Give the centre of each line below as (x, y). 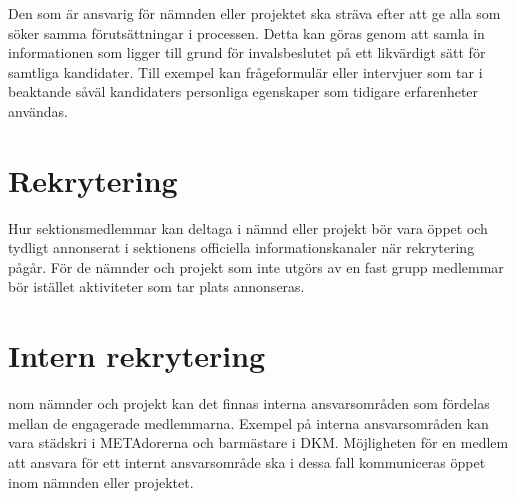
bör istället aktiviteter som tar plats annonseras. (156, 286)
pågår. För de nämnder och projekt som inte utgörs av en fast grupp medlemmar (256, 266)
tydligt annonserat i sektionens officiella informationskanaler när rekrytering (241, 247)
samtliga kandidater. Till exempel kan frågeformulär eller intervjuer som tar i (245, 71)
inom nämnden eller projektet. (101, 481)
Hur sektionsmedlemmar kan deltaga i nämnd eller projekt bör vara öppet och (248, 227)
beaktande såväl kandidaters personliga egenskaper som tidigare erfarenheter (243, 91)
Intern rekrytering (137, 355)
